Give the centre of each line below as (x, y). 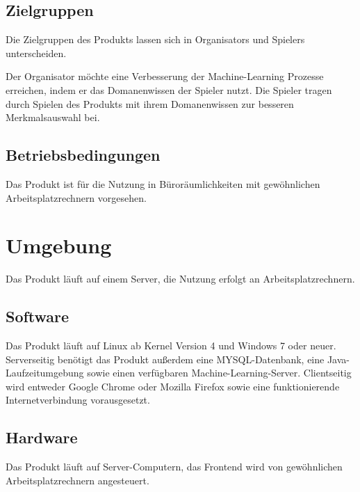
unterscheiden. (36, 53)
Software (38, 316)
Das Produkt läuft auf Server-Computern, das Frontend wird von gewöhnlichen (174, 467)
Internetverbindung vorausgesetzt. (78, 400)
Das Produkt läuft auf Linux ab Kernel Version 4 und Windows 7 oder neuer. (171, 346)
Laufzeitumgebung (45, 373)
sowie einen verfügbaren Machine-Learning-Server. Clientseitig (219, 373)
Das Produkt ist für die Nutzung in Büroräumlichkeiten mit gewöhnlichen (163, 183)
